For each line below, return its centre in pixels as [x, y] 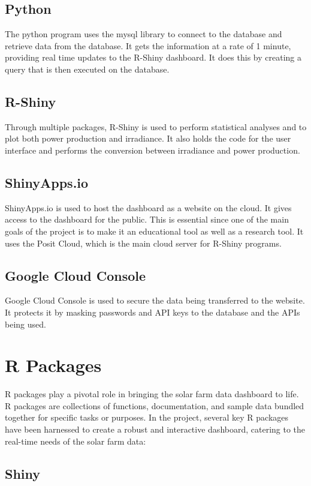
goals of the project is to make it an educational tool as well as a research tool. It [154, 231]
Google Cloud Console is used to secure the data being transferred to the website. [155, 300]
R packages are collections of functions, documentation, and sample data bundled [155, 405]
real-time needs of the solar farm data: [76, 441]
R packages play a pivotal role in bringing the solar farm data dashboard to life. [152, 394]
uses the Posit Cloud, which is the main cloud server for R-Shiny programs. [143, 243]
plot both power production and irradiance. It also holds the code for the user [148, 138]
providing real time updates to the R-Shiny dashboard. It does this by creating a [153, 57]
